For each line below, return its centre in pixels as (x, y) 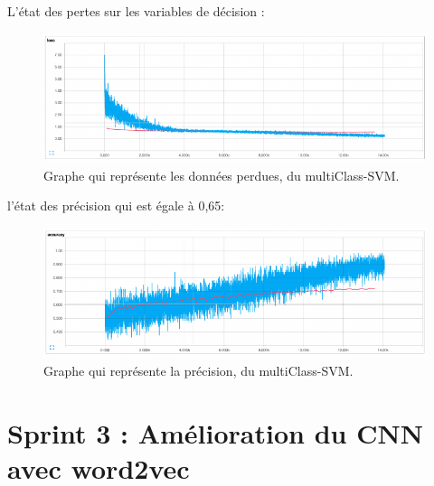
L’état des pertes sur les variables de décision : (136, 11)
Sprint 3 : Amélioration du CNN (215, 432)
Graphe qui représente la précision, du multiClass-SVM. (198, 371)
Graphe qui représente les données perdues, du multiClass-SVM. (222, 175)
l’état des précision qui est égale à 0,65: (116, 206)
